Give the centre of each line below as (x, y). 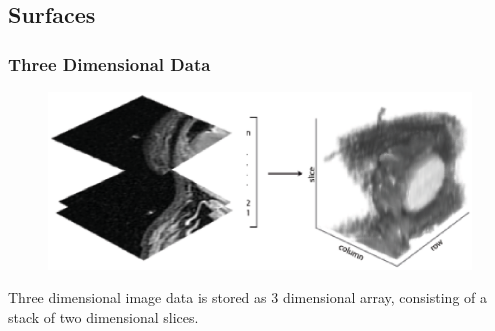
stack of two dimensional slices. (103, 316)
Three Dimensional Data (109, 63)
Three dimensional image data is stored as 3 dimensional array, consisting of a (248, 297)
